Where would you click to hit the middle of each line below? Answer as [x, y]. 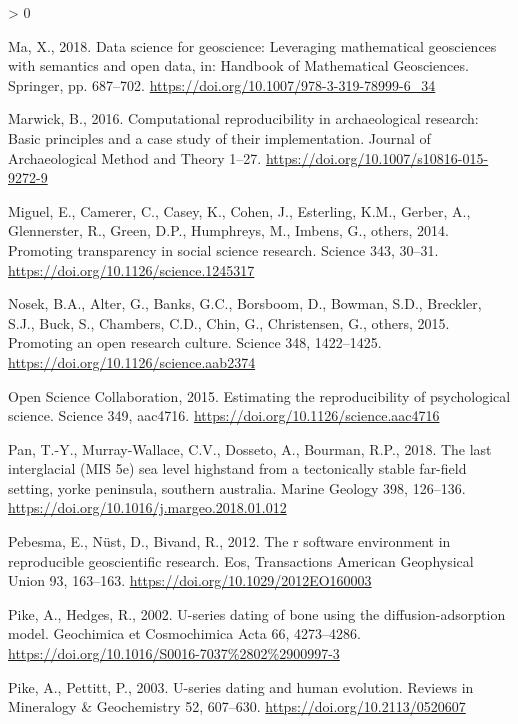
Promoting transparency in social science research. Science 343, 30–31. [223, 249]
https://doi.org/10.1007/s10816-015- [377, 157]
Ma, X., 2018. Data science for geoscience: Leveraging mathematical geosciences [252, 45]
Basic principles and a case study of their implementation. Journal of [219, 137]
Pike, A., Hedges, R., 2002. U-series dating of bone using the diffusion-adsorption [257, 613]
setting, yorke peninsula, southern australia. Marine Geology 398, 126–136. [237, 487]
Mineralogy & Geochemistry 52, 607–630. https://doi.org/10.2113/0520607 [237, 706]
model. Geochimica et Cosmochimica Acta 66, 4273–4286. [184, 633]
